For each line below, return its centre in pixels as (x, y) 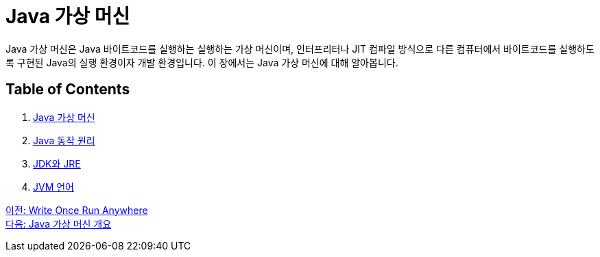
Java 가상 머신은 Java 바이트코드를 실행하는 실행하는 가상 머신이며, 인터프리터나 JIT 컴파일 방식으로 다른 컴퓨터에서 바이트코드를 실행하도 (300, 49)
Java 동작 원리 (64, 140)
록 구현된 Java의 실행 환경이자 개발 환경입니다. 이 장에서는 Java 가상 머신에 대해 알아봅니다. (202, 62)
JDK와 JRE (57, 163)
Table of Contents (68, 90)
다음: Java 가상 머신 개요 (59, 224)
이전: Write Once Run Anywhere (77, 210)
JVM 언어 (53, 187)
